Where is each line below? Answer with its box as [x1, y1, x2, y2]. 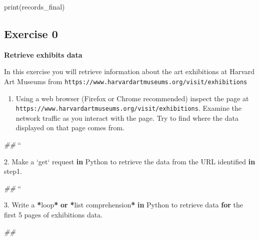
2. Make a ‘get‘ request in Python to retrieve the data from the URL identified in [4, 156, 255, 166]
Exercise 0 [4, 26, 58, 41]
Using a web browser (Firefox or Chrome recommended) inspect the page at [15, 93, 249, 103]
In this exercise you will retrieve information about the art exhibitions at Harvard [4, 66, 255, 77]
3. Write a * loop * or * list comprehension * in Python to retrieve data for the [4, 199, 243, 210]
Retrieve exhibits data [4, 49, 82, 60]
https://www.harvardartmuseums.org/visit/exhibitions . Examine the [15, 103, 242, 113]
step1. [4, 166, 22, 176]
